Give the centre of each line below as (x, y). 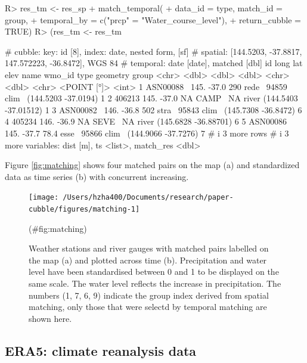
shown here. (50, 318)
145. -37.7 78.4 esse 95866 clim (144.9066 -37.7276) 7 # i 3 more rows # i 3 (147, 133)
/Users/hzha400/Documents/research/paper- (148, 198)
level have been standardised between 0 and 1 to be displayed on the (154, 272)
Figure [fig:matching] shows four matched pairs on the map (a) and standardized (152, 165)
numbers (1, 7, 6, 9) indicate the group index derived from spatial (149, 295)
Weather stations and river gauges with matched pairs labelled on (149, 248)
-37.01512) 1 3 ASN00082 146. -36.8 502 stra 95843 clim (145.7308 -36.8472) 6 (153, 109)
